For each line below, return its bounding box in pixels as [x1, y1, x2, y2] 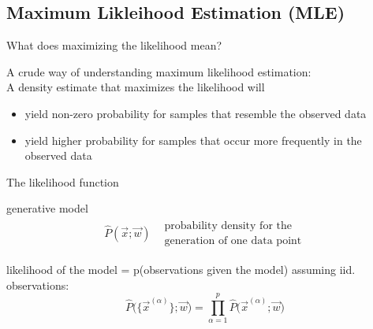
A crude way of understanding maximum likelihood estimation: [6, 63, 311, 79]
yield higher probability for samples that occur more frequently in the [24, 131, 362, 148]
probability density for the [164, 220, 292, 231]
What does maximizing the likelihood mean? [6, 37, 222, 54]
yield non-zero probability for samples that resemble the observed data [24, 105, 367, 121]
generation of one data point [164, 235, 302, 247]
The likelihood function [6, 173, 119, 190]
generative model [6, 200, 88, 216]
